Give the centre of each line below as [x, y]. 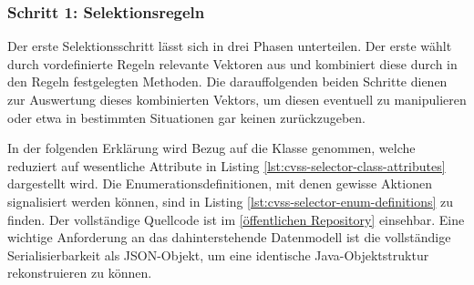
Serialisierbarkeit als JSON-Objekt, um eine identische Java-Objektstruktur [218, 254]
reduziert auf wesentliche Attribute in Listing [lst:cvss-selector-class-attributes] [227, 165]
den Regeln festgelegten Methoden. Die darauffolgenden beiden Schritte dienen [227, 81]
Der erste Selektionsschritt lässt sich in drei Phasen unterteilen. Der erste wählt [230, 46]
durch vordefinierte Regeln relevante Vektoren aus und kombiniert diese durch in [232, 63]
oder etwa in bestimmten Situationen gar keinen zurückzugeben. [186, 117]
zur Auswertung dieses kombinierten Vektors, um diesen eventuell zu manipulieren [237, 99]
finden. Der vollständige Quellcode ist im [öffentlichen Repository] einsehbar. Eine [236, 219]
